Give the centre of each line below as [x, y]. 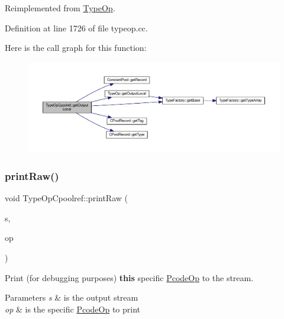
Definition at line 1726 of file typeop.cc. [76, 28]
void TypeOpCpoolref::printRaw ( [66, 198]
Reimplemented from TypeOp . [60, 8]
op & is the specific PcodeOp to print [72, 309]
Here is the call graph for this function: [76, 48]
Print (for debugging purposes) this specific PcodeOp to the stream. [129, 277]
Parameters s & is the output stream [72, 297]
